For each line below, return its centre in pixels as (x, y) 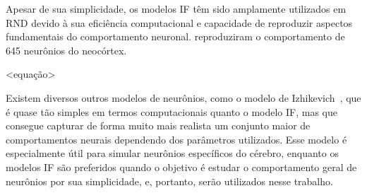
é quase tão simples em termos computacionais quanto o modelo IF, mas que (172, 111)
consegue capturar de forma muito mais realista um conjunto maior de (158, 125)
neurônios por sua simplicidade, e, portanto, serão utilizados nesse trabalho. (169, 181)
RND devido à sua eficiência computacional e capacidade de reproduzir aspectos (179, 22)
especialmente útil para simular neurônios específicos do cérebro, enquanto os (172, 153)
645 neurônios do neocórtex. (66, 50)
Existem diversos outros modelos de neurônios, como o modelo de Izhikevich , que (183, 97)
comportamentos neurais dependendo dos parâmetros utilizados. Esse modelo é (176, 139)
